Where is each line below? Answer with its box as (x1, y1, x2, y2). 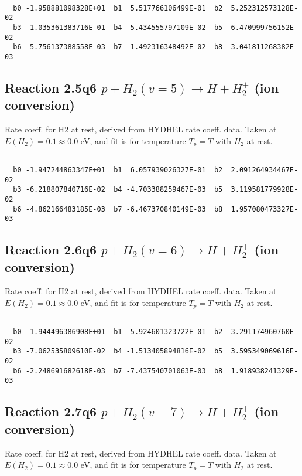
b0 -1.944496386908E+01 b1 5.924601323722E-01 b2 (13, 328, 223, 336)
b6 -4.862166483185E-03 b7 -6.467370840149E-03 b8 (13, 205, 223, 213)
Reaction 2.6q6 (5, 240, 97, 259)
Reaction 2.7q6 (5, 402, 97, 420)
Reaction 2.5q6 (5, 78, 97, 96)
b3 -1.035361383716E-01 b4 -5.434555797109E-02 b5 (13, 23, 223, 32)
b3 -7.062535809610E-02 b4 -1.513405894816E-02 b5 (13, 347, 223, 356)
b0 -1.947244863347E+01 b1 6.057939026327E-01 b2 (13, 165, 223, 174)
